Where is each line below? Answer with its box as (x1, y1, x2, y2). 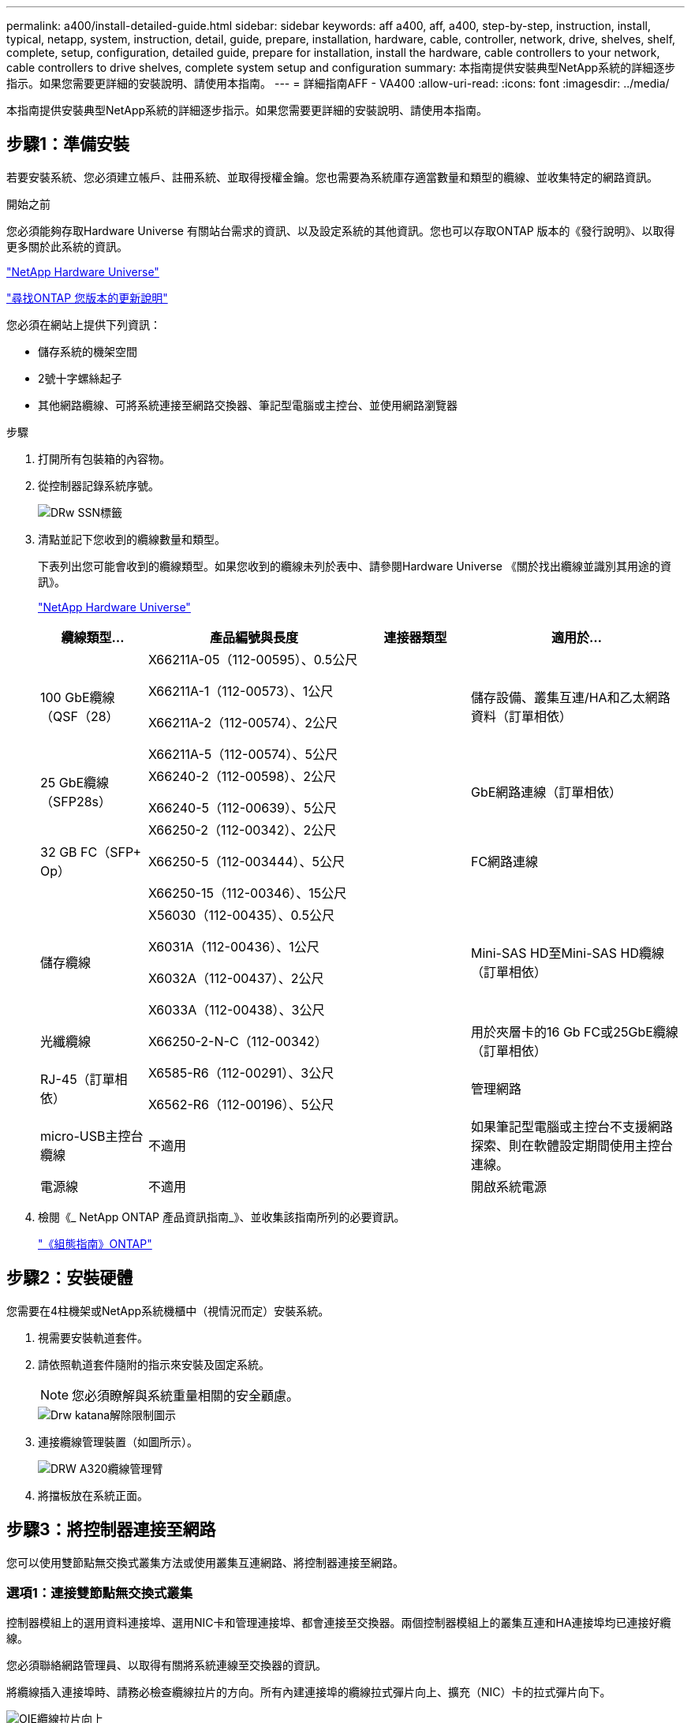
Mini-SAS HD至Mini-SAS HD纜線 (470, 944, 665, 961)
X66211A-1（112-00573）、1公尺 (148, 682, 334, 699)
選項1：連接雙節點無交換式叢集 (6, 1584, 193, 1601)
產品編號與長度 (209, 629, 298, 645)
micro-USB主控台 (40, 1127, 144, 1144)
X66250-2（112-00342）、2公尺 (148, 821, 337, 838)
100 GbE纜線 (40, 689, 115, 705)
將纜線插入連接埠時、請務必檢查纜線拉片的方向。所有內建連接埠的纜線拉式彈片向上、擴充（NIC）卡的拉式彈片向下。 (6, 1685, 611, 1699)
